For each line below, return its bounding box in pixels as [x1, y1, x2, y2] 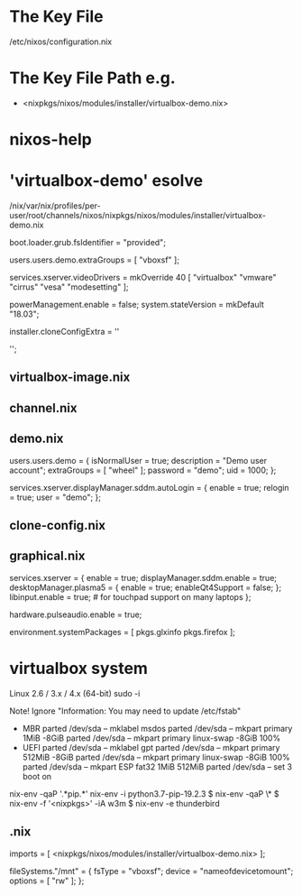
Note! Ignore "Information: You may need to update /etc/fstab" [9, 706, 242, 716]
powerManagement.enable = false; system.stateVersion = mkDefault [9, 300, 264, 309]
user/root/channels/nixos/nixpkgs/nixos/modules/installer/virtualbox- [9, 210, 266, 220]
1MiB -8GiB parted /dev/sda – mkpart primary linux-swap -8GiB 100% [22, 733, 281, 743]
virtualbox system [9, 658, 149, 678]
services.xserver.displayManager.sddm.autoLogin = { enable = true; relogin [9, 482, 290, 493]
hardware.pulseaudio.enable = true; [9, 609, 142, 620]
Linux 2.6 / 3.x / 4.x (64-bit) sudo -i [9, 687, 141, 698]
